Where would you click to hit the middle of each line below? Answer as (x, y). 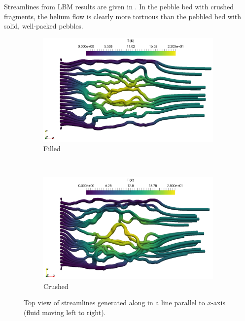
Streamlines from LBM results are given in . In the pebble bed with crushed (119, 6)
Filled (52, 148)
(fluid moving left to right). (65, 312)
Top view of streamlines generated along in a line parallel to (114, 303)
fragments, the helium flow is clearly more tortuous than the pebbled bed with (123, 16)
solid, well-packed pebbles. (44, 26)
